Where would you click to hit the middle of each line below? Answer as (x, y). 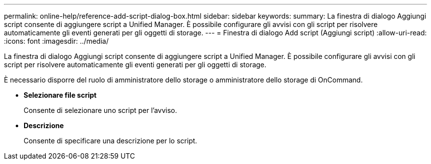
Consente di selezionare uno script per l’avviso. (100, 110)
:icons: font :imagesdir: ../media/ (56, 41)
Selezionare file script (60, 95)
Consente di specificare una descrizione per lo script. (110, 141)
